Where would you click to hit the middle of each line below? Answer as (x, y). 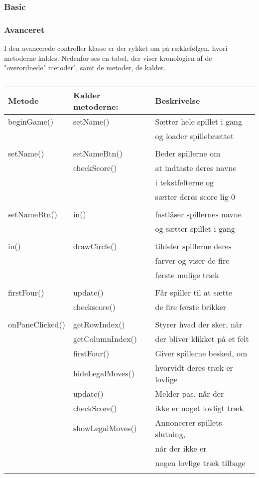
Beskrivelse (178, 101)
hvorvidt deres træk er (194, 367)
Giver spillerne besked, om (201, 353)
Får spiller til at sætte (194, 292)
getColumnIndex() (105, 338)
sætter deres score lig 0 (195, 196)
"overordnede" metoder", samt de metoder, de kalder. (85, 68)
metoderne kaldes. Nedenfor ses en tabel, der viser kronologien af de (108, 58)
